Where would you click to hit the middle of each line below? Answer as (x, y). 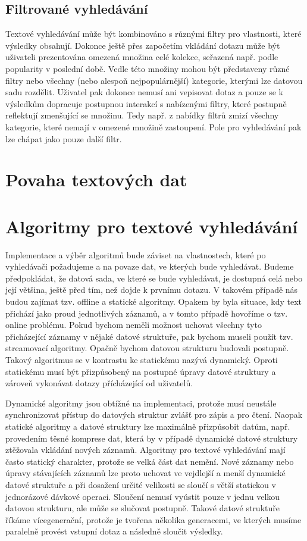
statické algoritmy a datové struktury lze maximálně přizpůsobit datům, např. (148, 426)
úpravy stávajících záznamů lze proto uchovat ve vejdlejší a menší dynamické (145, 473)
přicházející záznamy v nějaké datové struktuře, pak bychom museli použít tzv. (149, 336)
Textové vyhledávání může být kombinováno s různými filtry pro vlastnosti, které (153, 34)
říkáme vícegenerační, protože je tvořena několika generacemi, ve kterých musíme (153, 519)
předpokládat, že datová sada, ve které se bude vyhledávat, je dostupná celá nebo (154, 278)
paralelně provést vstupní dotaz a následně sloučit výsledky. (114, 531)
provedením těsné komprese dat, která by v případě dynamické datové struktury (152, 438)
